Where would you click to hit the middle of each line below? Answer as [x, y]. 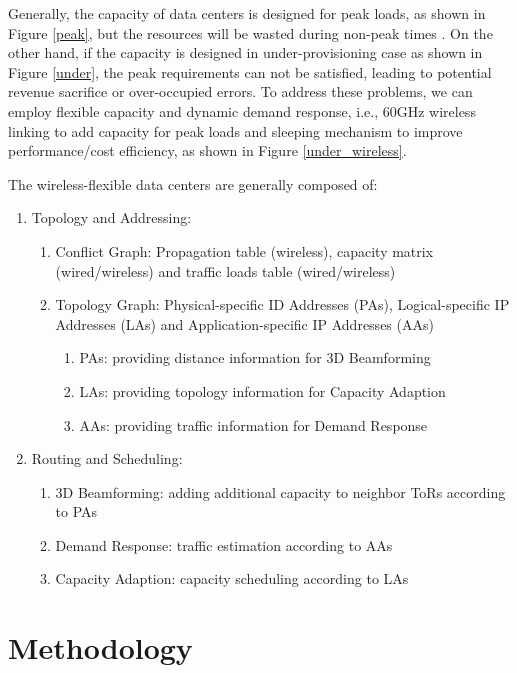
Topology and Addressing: [111, 217]
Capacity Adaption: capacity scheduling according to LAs [232, 578]
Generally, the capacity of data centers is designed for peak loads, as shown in [247, 13]
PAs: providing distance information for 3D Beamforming [255, 357]
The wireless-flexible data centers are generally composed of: [193, 183]
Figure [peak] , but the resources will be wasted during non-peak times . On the [250, 32]
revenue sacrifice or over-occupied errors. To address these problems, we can [240, 91]
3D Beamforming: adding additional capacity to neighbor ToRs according [280, 491]
